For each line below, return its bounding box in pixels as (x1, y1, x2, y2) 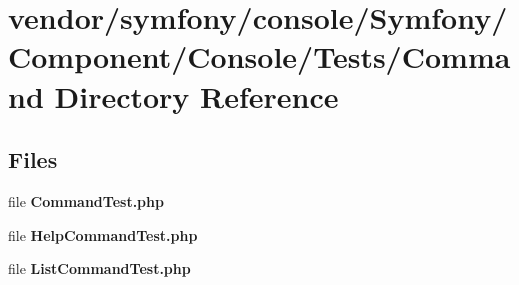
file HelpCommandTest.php (8, 224, 198, 245)
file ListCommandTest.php (8, 258, 191, 279)
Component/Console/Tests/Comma (8, 36, 511, 77)
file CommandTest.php (8, 190, 164, 211)
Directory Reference (54, 75, 339, 116)
